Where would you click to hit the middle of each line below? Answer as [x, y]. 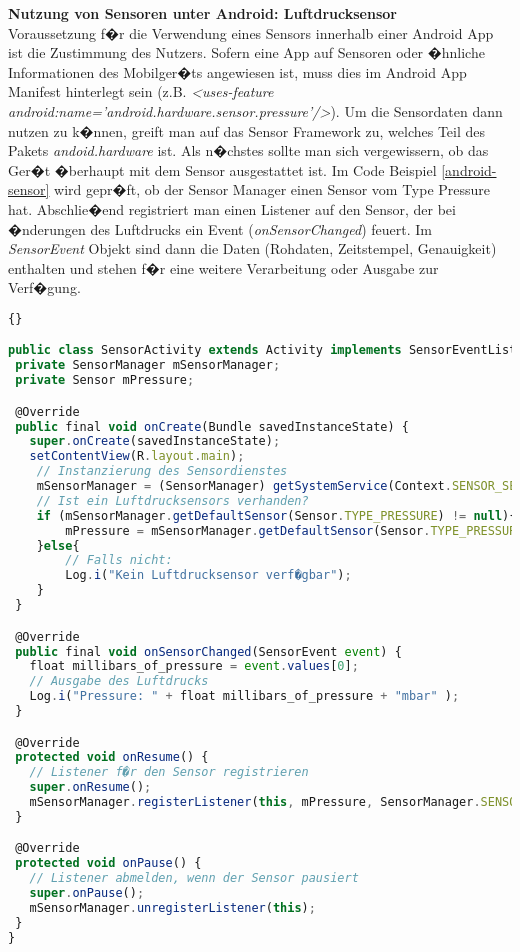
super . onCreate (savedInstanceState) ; [155, 441]
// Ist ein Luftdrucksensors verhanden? [172, 500]
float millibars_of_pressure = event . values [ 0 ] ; [194, 666]
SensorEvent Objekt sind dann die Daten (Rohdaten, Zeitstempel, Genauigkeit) [252, 248]
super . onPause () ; [87, 893]
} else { [58, 545]
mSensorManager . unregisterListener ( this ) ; [172, 907]
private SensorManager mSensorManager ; [148, 365]
